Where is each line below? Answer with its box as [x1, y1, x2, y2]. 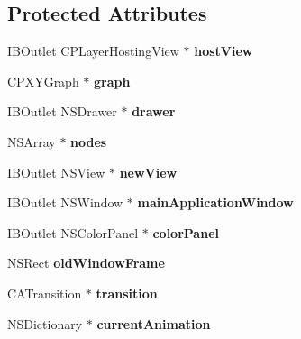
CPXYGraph [7, 71, 79, 90]
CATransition [7, 283, 82, 302]
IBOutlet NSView [7, 162, 105, 181]
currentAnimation [96, 314, 211, 333]
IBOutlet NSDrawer [7, 102, 117, 121]
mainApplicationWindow [137, 193, 294, 212]
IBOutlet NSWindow [7, 193, 123, 212]
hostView [194, 41, 253, 60]
